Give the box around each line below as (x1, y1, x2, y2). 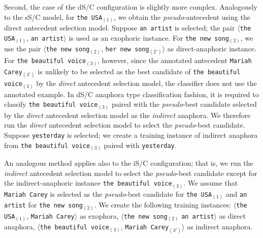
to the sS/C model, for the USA (4, 11, 103, 22)
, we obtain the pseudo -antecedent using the (114, 11, 250, 22)
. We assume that (183, 177, 238, 188)
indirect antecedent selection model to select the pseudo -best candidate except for (4, 167, 257, 178)
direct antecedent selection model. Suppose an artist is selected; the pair (4, 22, 235, 33)
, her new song (101, 43, 149, 54)
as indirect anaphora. (187, 221, 253, 232)
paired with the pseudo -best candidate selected (111, 99, 257, 109)
